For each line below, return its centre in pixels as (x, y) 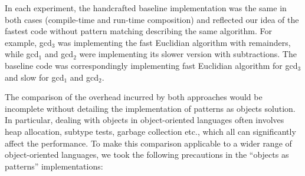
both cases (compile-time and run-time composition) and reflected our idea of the (152, 19)
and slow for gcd (35, 77)
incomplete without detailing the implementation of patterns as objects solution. (150, 108)
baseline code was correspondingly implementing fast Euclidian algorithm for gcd (151, 65)
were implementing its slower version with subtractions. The (188, 54)
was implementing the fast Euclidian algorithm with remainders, (174, 42)
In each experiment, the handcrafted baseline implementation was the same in (146, 8)
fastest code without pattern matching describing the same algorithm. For (138, 31)
